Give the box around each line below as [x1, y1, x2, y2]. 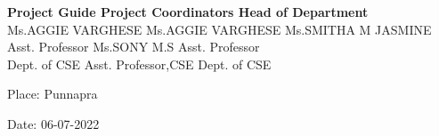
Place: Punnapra [7, 84, 98, 103]
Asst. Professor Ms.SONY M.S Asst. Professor [7, 37, 260, 56]
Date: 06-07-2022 [7, 114, 100, 132]
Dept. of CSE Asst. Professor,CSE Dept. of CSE [7, 54, 272, 73]
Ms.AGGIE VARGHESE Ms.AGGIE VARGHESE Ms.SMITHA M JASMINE [7, 20, 432, 38]
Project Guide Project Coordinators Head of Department [7, 3, 369, 20]
